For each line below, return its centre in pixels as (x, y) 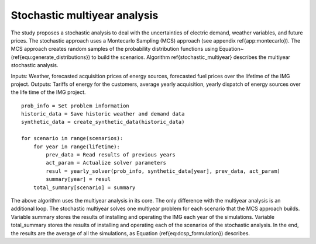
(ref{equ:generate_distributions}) (51, 57)
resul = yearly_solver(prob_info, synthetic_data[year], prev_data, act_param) (163, 171)
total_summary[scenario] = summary (84, 187)
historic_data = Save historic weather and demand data (103, 114)
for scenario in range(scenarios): (72, 138)
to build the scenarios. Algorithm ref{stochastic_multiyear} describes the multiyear (191, 57)
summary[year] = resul (78, 179)
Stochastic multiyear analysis (85, 15)
